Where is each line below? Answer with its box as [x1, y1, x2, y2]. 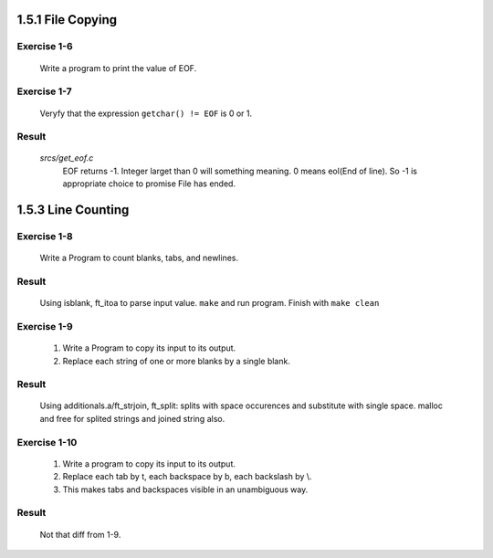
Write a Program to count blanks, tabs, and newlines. [39, 252, 239, 264]
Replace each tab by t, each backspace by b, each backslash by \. [62, 471, 312, 482]
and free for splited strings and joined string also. [39, 413, 226, 424]
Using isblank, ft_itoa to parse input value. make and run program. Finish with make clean [39, 298, 380, 309]
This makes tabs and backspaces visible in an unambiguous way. [62, 484, 309, 495]
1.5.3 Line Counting [16, 202, 130, 218]
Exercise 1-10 [16, 436, 78, 448]
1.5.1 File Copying [16, 12, 118, 27]
